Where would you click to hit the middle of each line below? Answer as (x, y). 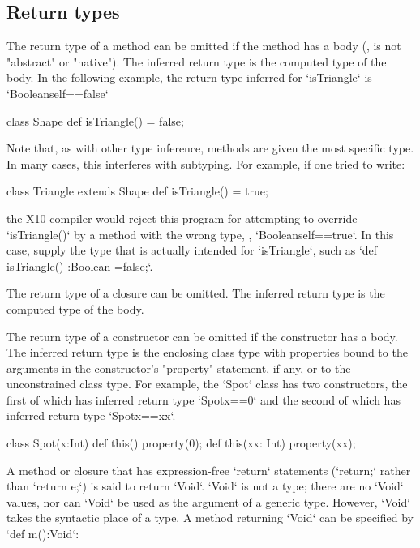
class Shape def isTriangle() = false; (95, 120)
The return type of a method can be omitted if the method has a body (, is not (204, 46)
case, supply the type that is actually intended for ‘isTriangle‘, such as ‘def (192, 250)
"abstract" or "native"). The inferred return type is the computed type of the (197, 61)
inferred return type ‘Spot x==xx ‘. (91, 415)
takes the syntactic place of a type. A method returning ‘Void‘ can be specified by (210, 518)
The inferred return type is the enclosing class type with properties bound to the (207, 352)
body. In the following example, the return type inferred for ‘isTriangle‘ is (189, 77)
